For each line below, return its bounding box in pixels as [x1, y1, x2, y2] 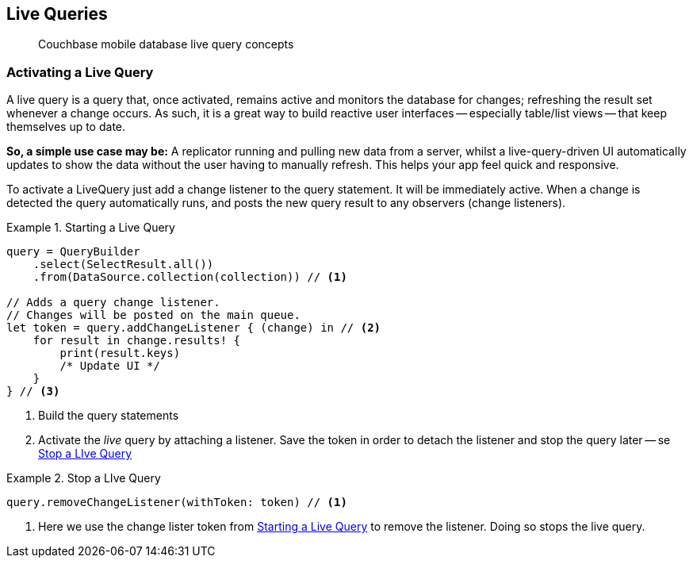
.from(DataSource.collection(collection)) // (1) [33, 270, 347, 284]
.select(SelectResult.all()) [33, 258, 214, 271]
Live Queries [6, 4, 108, 24]
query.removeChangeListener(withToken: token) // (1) [6, 496, 347, 509]
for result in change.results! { [33, 334, 241, 347]
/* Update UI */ [59, 359, 160, 373]
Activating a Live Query [6, 63, 154, 80]
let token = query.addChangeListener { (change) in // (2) [6, 321, 381, 335]
